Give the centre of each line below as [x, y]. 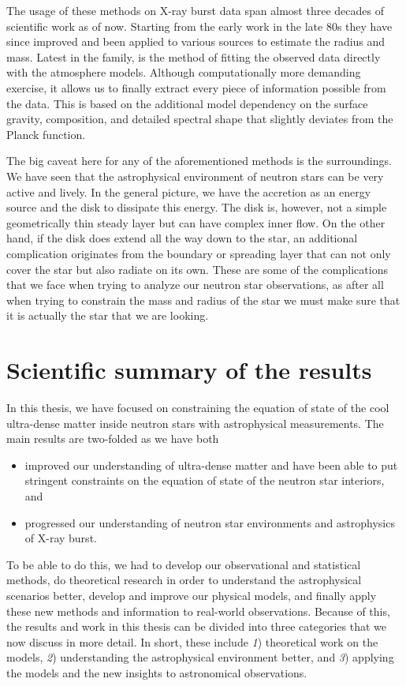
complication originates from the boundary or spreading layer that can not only [199, 253]
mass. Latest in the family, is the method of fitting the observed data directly [194, 56]
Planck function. [46, 134]
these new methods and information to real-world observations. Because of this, [198, 611]
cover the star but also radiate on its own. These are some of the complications [197, 269]
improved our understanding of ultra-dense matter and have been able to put [211, 465]
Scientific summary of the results [189, 370]
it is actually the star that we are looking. [108, 315]
